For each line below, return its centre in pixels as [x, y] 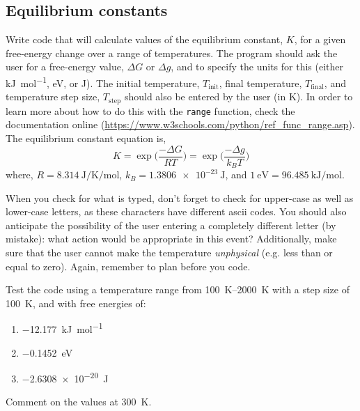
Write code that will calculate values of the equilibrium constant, [144, 39]
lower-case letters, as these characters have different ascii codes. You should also [176, 211]
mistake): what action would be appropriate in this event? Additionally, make [171, 239]
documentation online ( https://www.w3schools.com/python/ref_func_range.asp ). [180, 124]
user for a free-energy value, [65, 67]
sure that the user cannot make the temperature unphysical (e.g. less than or [169, 253]
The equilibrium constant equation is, [86, 138]
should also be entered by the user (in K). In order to [238, 96]
